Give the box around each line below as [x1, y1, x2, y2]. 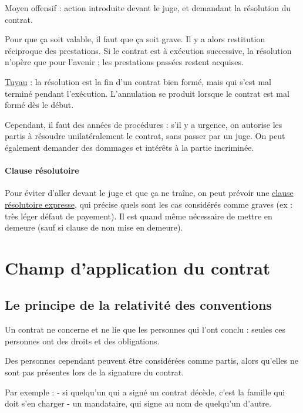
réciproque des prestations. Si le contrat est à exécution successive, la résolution [5, 44, 292, 56]
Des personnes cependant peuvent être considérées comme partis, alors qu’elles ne [5, 354, 298, 367]
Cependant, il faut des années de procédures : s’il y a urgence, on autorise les [5, 118, 282, 130]
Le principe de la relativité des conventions [5, 296, 272, 314]
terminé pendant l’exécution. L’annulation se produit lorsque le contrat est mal [5, 87, 289, 99]
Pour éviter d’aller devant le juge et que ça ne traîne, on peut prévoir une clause [5, 187, 294, 199]
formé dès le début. [5, 99, 74, 111]
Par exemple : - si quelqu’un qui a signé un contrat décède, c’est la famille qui [5, 385, 285, 398]
